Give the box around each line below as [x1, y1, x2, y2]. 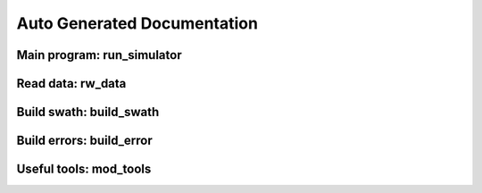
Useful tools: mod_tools [16, 162, 152, 177]
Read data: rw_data [16, 76, 127, 91]
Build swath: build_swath [16, 105, 160, 120]
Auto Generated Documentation [16, 13, 259, 33]
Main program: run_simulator [16, 47, 182, 63]
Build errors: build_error [16, 133, 153, 148]
